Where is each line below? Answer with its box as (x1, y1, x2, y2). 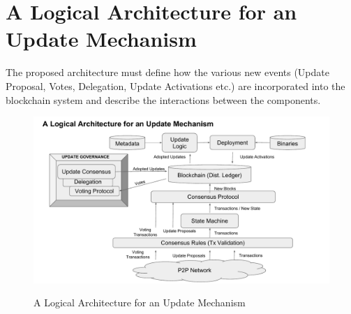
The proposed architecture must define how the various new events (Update (6, 65, 329, 80)
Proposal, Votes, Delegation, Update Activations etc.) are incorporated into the (6, 78, 345, 93)
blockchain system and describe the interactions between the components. (6, 92, 321, 107)
